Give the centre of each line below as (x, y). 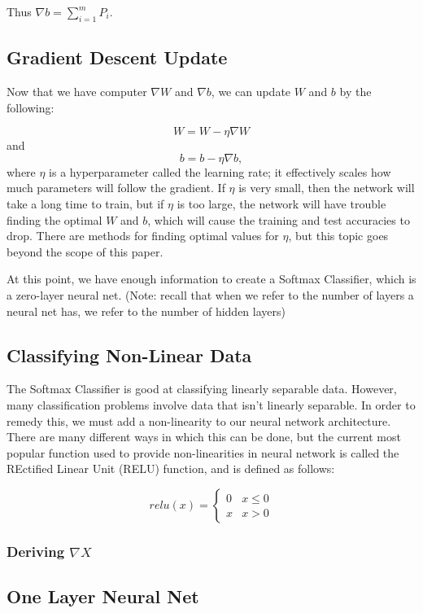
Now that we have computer (77, 91)
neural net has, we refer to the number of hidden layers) (146, 311)
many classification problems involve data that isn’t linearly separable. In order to (211, 404)
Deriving (36, 551)
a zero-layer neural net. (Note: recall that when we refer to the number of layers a (210, 294)
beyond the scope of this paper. (85, 251)
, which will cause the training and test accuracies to (279, 219)
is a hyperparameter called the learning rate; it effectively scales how (220, 171)
